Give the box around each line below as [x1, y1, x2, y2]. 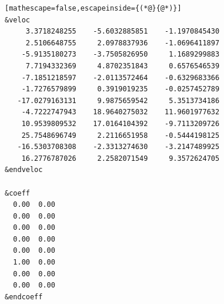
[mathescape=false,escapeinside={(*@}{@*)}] [5, 4, 182, 12]
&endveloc [5, 166, 43, 174]
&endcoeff [5, 292, 43, 301]
